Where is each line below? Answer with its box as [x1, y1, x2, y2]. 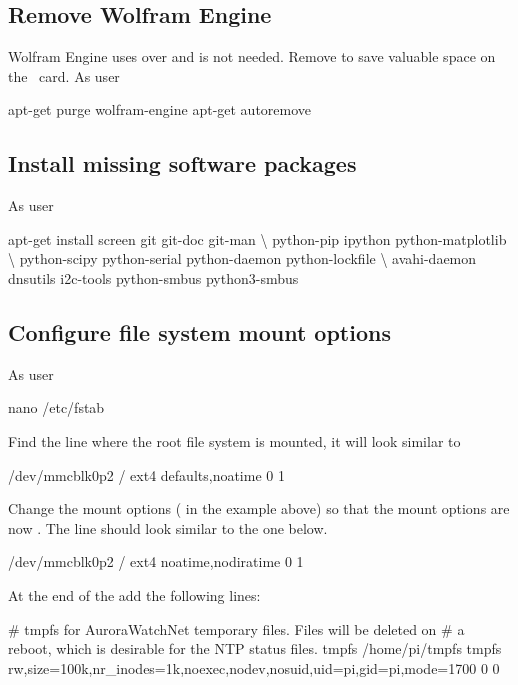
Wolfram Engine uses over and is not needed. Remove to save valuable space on [8, 46, 496, 67]
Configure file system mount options [8, 316, 391, 347]
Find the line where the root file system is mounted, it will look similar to [8, 430, 461, 451]
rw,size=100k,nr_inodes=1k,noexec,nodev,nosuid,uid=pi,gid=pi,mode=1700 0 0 [8, 657, 500, 678]
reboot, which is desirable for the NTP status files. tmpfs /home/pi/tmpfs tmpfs [8, 638, 502, 659]
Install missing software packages [8, 148, 357, 179]
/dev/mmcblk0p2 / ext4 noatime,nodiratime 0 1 [8, 551, 304, 572]
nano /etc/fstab [8, 397, 105, 418]
